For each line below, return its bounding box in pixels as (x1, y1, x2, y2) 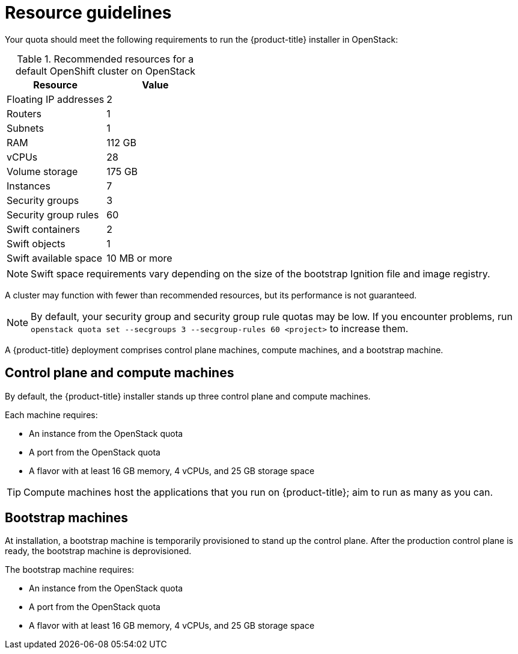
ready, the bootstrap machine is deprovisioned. (5, 546, 192, 557)
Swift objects (7, 237, 66, 250)
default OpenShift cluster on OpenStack (15, 64, 195, 77)
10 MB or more (106, 251, 172, 264)
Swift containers (7, 223, 80, 235)
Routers (7, 107, 41, 120)
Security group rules (7, 208, 99, 221)
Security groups (7, 194, 79, 206)
